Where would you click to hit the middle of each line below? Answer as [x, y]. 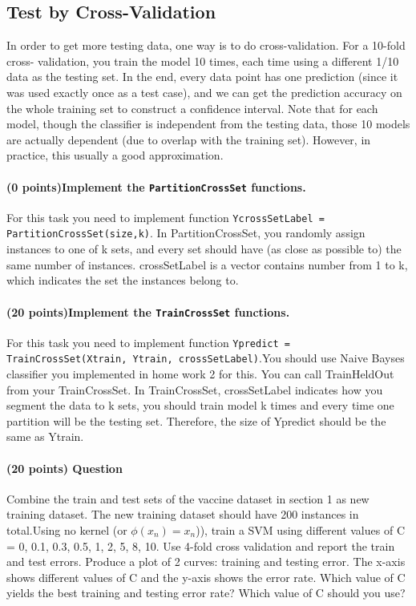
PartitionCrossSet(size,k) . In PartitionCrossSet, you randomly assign [186, 233]
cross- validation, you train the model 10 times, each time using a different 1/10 [203, 61]
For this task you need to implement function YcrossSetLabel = [166, 217]
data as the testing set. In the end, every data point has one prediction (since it [202, 77]
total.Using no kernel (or [67, 530]
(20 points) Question [65, 468]
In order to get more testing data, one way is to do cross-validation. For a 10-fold [206, 45]
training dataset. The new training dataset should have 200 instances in [183, 514]
